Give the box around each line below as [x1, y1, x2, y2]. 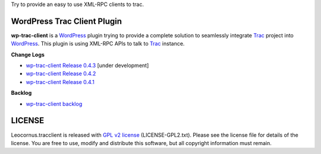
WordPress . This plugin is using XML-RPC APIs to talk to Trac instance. [11, 40, 185, 47]
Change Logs [11, 51, 45, 58]
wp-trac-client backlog [26, 100, 83, 107]
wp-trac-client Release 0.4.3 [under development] [26, 62, 149, 69]
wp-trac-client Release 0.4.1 [26, 78, 95, 85]
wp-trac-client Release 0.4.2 [26, 70, 96, 77]
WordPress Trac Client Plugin [11, 16, 122, 26]
